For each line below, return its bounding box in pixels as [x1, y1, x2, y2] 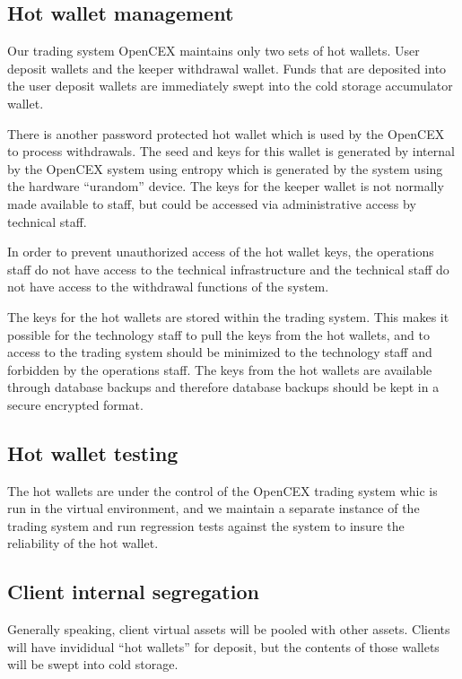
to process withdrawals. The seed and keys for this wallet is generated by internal [7, 142, 455, 161]
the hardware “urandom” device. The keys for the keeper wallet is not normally [7, 177, 444, 196]
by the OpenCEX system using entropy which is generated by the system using [7, 159, 443, 178]
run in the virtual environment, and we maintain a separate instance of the [7, 499, 420, 518]
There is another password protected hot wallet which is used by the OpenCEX [7, 124, 445, 143]
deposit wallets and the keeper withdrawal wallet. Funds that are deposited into [7, 58, 447, 77]
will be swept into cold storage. [7, 655, 179, 674]
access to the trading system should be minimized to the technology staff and [7, 343, 432, 361]
